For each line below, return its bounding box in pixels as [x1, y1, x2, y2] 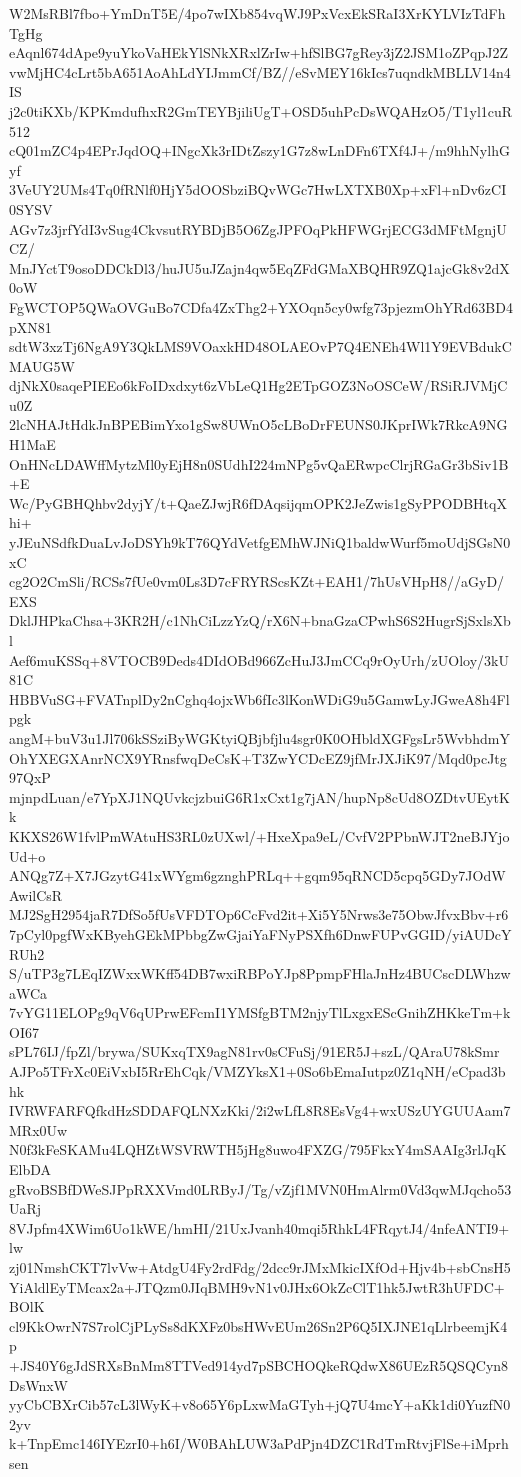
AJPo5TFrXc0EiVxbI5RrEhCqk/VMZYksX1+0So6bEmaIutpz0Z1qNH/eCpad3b [9, 1061, 506, 1082]
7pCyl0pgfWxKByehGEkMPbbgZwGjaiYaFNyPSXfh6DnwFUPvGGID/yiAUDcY [9, 923, 512, 944]
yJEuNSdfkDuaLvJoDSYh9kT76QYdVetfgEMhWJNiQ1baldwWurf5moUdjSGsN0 [9, 532, 511, 553]
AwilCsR [9, 884, 63, 905]
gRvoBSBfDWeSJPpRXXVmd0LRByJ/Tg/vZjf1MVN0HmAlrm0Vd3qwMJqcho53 [9, 1178, 512, 1199]
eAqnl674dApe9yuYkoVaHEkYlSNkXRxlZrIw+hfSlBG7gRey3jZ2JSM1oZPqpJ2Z [9, 42, 508, 63]
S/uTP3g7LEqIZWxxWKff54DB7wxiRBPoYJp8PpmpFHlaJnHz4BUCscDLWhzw [9, 963, 511, 984]
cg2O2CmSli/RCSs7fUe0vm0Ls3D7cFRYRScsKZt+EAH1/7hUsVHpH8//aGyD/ [9, 571, 505, 592]
